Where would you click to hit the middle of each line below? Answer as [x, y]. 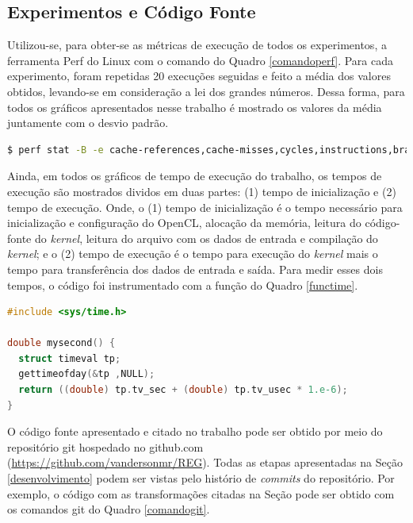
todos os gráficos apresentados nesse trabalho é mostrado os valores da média [195, 107]
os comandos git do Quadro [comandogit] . [109, 509]
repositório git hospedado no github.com [105, 446]
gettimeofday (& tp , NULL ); [87, 374]
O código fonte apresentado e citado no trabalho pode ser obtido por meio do [195, 431]
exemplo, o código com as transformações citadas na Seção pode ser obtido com [201, 493]
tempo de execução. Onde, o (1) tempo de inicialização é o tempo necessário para [205, 207]
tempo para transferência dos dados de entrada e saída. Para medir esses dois [195, 269]
